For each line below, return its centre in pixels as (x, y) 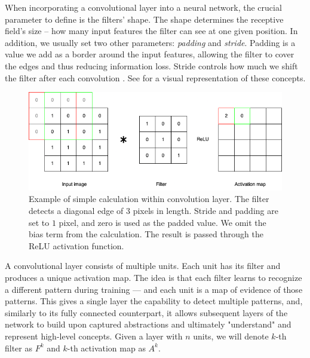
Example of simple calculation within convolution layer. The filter (149, 199)
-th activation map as (106, 348)
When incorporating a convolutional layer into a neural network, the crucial (143, 7)
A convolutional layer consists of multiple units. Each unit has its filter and (143, 266)
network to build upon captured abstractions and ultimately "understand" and (148, 324)
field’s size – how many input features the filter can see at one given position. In (151, 31)
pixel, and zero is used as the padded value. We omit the (162, 222)
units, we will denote (231, 336)
